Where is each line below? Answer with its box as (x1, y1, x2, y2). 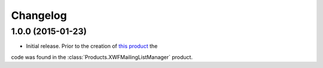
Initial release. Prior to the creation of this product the (26, 43, 158, 50)
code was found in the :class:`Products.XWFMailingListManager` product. (11, 53, 193, 60)
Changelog (11, 9, 67, 22)
